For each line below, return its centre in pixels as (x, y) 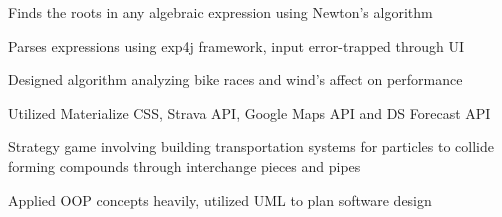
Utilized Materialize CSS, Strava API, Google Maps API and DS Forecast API (249, 112)
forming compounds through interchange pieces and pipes (184, 165)
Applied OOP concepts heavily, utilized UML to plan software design (220, 199)
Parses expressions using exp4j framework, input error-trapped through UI (236, 45)
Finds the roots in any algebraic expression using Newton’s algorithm (220, 12)
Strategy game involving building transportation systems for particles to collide (251, 146)
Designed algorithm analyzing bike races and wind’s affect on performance (235, 79)
